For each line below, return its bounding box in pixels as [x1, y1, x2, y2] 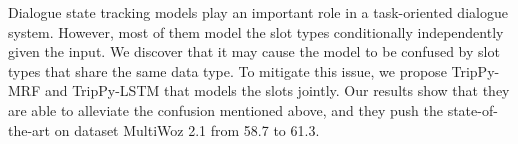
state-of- [447, 99, 498, 120]
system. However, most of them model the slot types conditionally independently [8, 21, 504, 42]
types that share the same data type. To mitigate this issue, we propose [8, 60, 447, 81]
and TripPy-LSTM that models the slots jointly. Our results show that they [44, 80, 510, 101]
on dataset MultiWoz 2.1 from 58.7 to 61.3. [54, 119, 320, 140]
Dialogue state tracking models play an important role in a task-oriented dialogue [8, 2, 508, 22]
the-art [8, 119, 51, 140]
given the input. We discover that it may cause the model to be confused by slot [8, 41, 500, 62]
